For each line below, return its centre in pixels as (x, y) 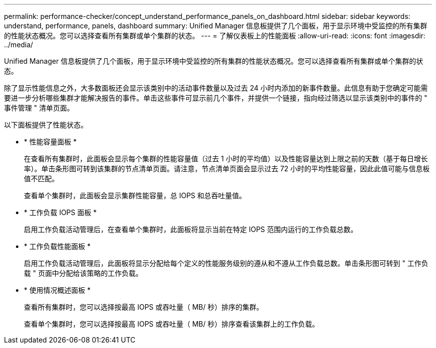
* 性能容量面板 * (50, 142)
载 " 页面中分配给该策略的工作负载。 (83, 273)
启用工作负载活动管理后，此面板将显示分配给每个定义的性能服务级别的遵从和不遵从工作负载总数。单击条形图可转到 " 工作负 (226, 263)
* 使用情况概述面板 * (57, 290)
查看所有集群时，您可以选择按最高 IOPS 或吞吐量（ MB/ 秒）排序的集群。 (144, 307)
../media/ (19, 45)
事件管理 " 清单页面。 (39, 108)
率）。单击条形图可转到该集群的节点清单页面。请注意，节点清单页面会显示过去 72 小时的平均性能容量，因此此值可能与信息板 (227, 169)
